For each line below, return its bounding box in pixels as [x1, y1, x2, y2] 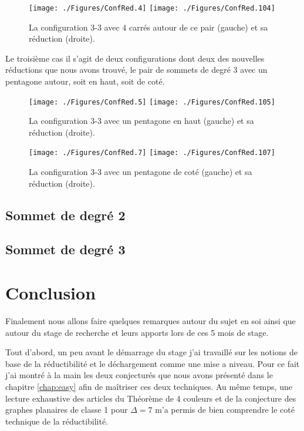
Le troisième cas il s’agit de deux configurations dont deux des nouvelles [5, 52, 265, 64]
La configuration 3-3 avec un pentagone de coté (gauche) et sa [29, 166, 252, 178]
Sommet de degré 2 [5, 206, 126, 224]
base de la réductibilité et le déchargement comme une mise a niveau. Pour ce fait [5, 357, 300, 369]
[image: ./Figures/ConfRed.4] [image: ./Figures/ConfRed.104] [29, 4, 275, 12]
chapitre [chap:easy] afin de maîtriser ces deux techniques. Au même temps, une [5, 380, 292, 392]
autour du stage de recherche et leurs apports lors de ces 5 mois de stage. [5, 326, 269, 338]
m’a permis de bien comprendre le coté [155, 403, 295, 416]
